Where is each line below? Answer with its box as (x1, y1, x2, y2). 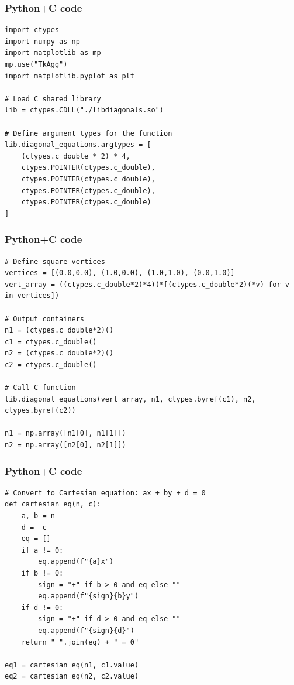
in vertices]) (5, 292, 60, 300)
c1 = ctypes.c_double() (5, 337, 97, 346)
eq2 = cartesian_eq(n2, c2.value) (5, 672, 139, 681)
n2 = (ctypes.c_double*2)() (5, 349, 114, 358)
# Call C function (5, 383, 76, 392)
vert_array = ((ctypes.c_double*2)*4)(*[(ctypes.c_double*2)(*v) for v (5, 280, 289, 289)
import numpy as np (5, 37, 80, 46)
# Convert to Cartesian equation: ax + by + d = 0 (5, 488, 206, 497)
